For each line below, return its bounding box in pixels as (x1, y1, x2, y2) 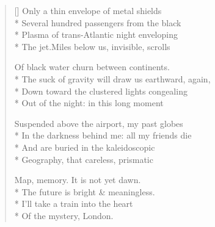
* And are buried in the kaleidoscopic (14, 140, 155, 153)
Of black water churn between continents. (14, 60, 170, 73)
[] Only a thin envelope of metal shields (14, 4, 162, 16)
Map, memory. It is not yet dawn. (14, 173, 141, 186)
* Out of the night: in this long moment (14, 96, 164, 109)
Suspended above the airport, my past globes (14, 117, 183, 129)
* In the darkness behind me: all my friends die (14, 129, 192, 142)
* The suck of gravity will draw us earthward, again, (14, 72, 211, 85)
